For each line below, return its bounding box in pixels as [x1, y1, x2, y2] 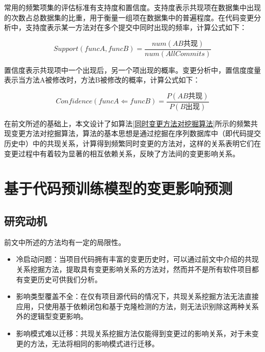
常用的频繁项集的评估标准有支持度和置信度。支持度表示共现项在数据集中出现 [4, 2, 261, 12]
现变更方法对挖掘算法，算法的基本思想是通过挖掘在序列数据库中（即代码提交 [4, 128, 261, 139]
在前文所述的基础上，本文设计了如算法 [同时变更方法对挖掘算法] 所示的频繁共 [4, 118, 258, 128]
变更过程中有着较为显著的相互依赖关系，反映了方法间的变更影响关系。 [4, 148, 240, 158]
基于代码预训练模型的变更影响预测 [4, 178, 233, 199]
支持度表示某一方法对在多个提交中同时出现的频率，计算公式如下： [25, 22, 247, 33]
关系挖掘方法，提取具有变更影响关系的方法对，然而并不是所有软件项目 [16, 264, 252, 275]
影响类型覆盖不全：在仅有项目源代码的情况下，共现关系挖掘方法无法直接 [16, 291, 259, 302]
